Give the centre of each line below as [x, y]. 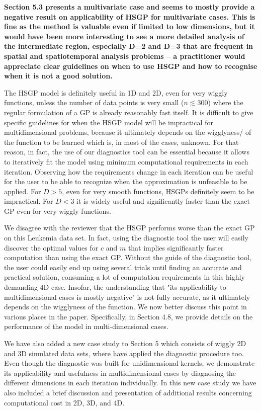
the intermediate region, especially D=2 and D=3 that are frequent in [129, 46]
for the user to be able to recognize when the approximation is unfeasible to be [126, 181]
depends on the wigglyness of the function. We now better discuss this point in [125, 307]
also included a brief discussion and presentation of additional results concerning [128, 392]
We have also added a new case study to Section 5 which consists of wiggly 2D [125, 343]
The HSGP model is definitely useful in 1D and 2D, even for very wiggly [116, 92]
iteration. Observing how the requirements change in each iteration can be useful [129, 171]
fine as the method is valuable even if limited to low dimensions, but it [129, 26]
